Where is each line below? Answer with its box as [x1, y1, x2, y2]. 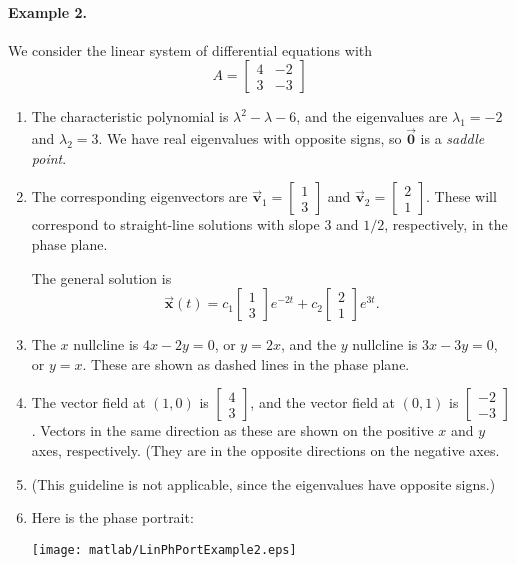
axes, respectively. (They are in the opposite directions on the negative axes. [31, 439, 500, 460]
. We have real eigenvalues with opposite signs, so [98, 128, 402, 149]
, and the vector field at [250, 392, 396, 413]
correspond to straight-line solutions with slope [31, 214, 320, 235]
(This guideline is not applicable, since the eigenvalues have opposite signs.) [31, 473, 496, 494]
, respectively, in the [384, 214, 508, 235]
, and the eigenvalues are [296, 106, 448, 127]
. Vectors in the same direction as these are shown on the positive [31, 420, 434, 441]
